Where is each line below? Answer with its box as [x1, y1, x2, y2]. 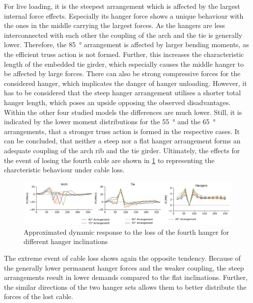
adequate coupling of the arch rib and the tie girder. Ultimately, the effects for [4, 145, 240, 155]
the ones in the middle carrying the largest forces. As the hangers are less [4, 20, 225, 30]
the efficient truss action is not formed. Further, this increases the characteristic [4, 49, 244, 59]
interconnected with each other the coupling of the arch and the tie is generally [4, 29, 243, 40]
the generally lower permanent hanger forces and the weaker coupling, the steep [4, 262, 244, 273]
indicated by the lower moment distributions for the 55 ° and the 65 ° [4, 116, 216, 127]
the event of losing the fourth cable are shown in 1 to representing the [4, 155, 215, 165]
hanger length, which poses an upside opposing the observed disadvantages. [4, 97, 231, 107]
